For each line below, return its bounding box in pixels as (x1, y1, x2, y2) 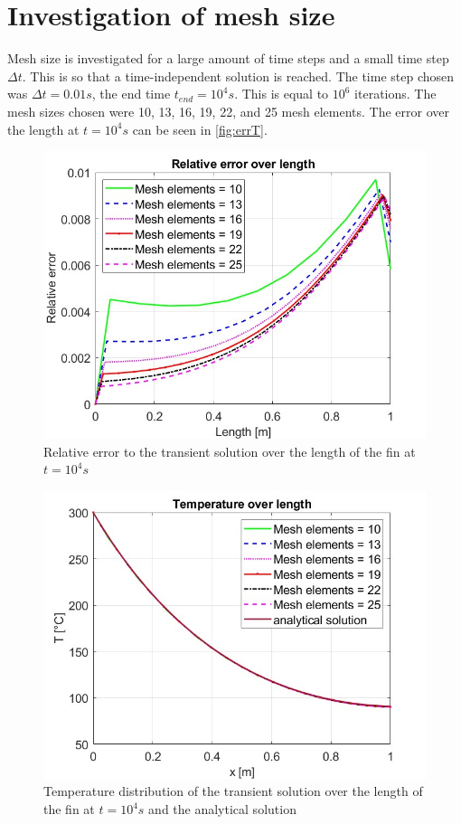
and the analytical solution (148, 800, 296, 819)
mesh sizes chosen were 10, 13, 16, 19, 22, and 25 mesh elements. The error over (7, 101, 449, 120)
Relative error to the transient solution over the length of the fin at (43, 441, 416, 460)
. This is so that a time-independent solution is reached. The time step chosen (22, 66, 455, 85)
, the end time (91, 84, 171, 103)
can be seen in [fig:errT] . (132, 119, 268, 138)
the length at (7, 119, 80, 138)
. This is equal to (234, 84, 329, 103)
